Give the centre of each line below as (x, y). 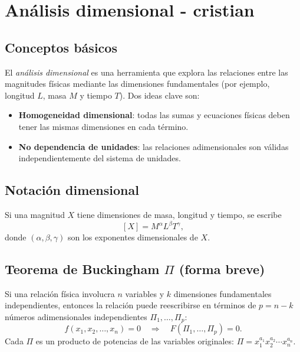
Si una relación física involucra (60, 293)
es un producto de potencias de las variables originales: (135, 341)
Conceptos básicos (61, 47)
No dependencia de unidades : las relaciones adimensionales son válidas (154, 146)
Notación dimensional (72, 190)
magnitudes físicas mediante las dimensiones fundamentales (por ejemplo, (137, 84)
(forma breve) (222, 269)
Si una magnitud (35, 214)
